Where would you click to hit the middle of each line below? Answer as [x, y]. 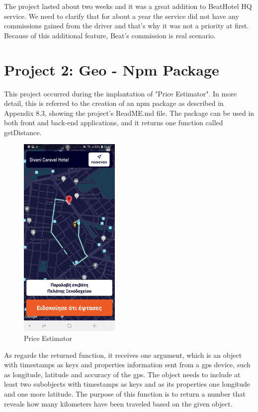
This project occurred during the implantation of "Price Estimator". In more [120, 93]
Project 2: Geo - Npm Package [112, 69]
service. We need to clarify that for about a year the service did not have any [122, 16]
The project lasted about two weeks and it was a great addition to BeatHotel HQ [128, 6]
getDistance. [23, 132]
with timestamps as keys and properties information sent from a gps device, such [127, 365]
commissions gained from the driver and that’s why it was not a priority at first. [127, 26]
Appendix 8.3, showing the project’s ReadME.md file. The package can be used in [129, 113]
